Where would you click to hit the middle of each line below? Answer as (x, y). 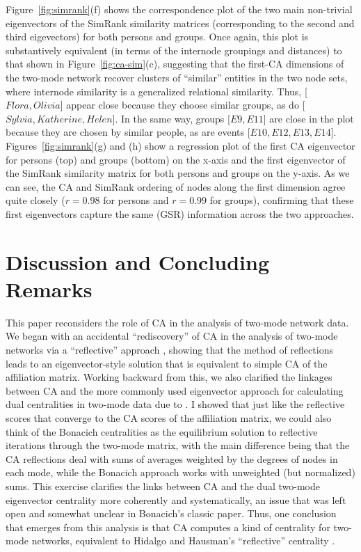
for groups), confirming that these (282, 200)
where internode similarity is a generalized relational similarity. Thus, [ (157, 91)
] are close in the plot (308, 118)
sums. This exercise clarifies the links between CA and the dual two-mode (163, 486)
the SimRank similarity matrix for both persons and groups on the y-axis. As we (178, 173)
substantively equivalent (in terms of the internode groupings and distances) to (174, 50)
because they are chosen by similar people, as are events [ (128, 132)
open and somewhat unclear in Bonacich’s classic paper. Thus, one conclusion (171, 513)
